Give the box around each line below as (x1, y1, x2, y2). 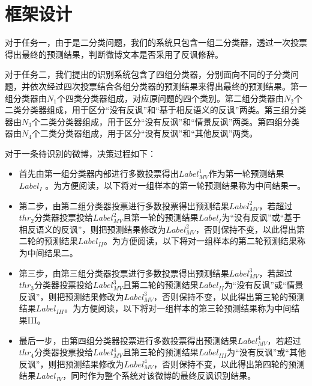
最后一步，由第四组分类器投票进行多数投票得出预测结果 (19, 334, 238, 346)
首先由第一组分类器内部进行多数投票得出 (19, 167, 179, 180)
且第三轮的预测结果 (122, 346, 199, 358)
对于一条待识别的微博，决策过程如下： (5, 147, 156, 159)
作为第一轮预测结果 (208, 167, 284, 180)
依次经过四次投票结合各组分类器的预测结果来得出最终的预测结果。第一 (29, 79, 307, 92)
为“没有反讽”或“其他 (227, 346, 306, 358)
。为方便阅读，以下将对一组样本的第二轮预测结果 (103, 234, 297, 247)
